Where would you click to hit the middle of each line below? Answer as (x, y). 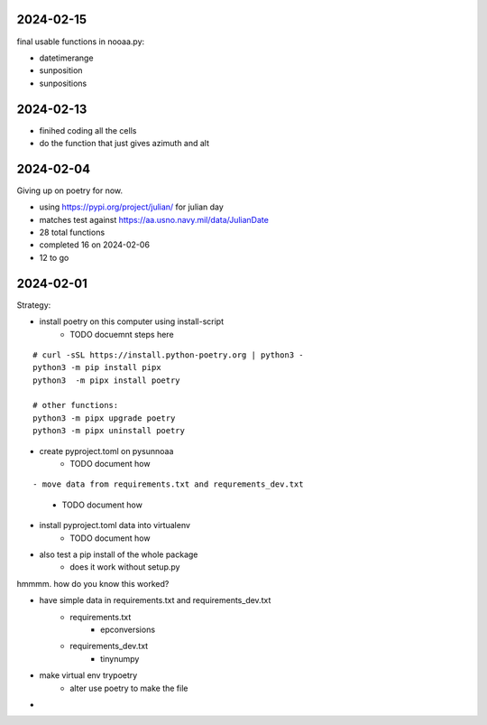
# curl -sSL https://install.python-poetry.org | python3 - (168, 355)
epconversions (128, 629)
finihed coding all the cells (88, 130)
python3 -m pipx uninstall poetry (109, 431)
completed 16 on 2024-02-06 (95, 245)
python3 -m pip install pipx (97, 367)
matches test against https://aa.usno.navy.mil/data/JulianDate (154, 219)
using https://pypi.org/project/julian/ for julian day (132, 207)
